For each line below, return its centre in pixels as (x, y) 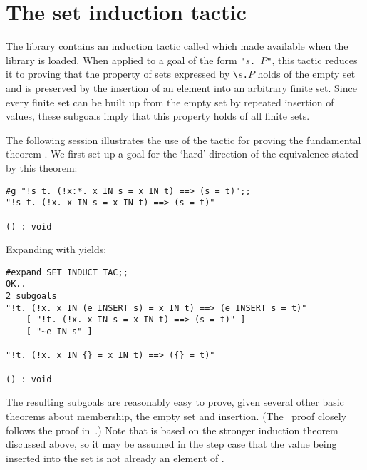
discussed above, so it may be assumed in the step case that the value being (171, 444)
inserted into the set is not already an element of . (115, 458)
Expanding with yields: (56, 249)
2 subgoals (31, 296)
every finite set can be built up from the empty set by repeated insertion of (170, 102)
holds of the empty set (306, 74)
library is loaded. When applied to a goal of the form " (126, 60)
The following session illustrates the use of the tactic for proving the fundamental (183, 139)
